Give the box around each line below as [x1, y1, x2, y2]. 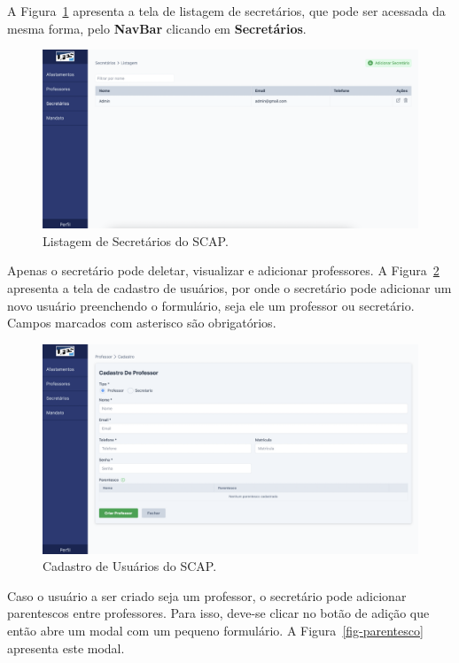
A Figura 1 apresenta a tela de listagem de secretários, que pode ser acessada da [7, 2, 446, 19]
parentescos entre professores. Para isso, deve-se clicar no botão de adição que [7, 604, 430, 622]
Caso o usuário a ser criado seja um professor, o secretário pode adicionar [7, 586, 407, 605]
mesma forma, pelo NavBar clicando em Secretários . [7, 19, 307, 37]
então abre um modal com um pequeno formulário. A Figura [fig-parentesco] [7, 621, 424, 640]
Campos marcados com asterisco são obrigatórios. [7, 313, 276, 332]
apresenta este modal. [7, 638, 125, 657]
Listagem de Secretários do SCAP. [43, 231, 229, 250]
